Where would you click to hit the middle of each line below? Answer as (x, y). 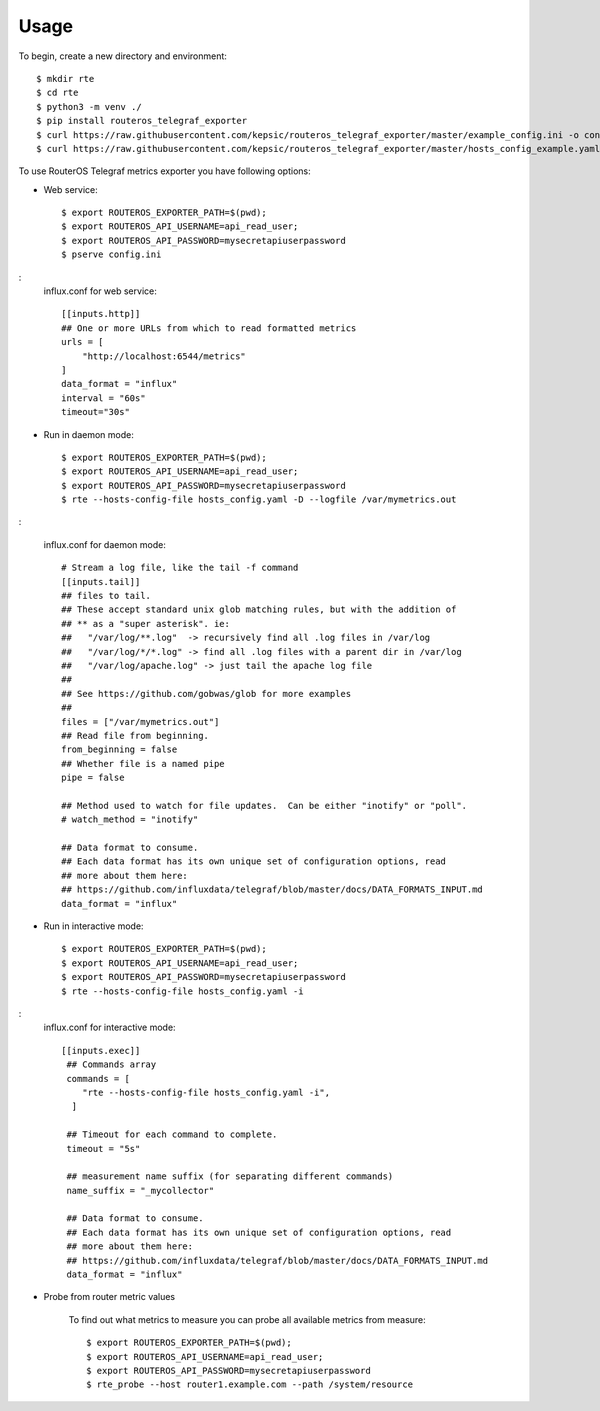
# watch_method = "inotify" (130, 819)
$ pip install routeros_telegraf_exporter (142, 121)
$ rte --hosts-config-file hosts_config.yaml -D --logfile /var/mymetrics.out (259, 499)
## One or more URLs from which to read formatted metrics (209, 328)
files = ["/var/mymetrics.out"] (140, 721)
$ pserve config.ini (111, 254)
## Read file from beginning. (135, 735)
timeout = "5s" (103, 1148)
